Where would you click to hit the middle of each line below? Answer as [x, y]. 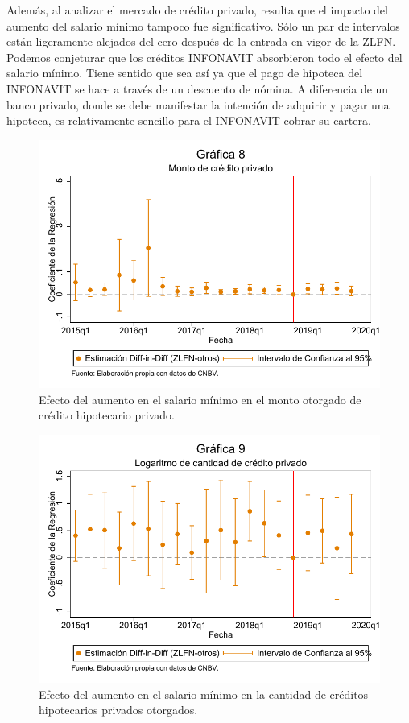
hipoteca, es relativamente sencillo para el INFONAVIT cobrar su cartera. [189, 120]
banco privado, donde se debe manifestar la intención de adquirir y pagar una [198, 104]
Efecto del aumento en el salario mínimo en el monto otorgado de [200, 399]
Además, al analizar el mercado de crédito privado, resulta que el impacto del [197, 10]
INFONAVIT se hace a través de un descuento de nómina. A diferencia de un [198, 88]
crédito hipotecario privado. [107, 415]
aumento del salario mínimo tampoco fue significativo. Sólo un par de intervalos [203, 25]
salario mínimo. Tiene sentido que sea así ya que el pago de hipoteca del [185, 73]
